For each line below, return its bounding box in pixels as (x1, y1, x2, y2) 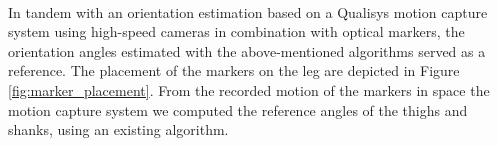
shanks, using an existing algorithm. (8, 119, 229, 140)
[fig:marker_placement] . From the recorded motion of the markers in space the (8, 80, 490, 101)
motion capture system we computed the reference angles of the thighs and (8, 99, 468, 120)
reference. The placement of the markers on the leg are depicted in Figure (8, 60, 460, 81)
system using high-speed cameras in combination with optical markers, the (8, 21, 465, 42)
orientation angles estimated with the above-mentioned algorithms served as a (8, 40, 486, 61)
